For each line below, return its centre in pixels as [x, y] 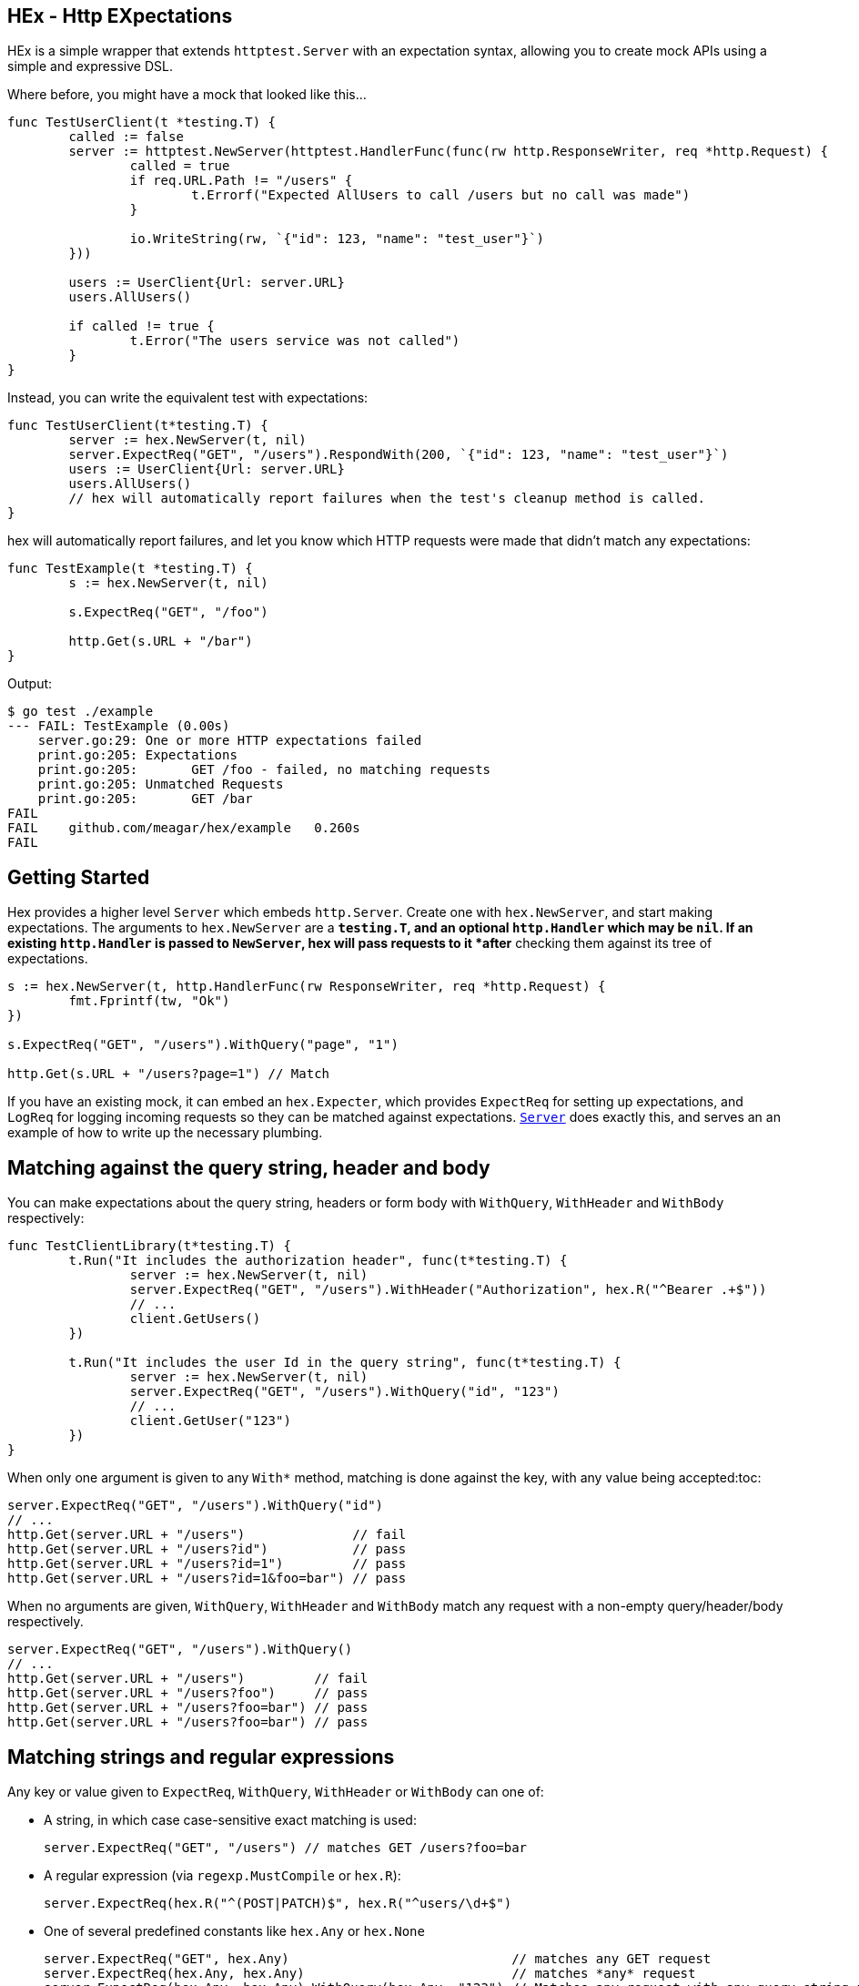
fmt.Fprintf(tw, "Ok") [149, 1001]
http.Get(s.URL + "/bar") [161, 642]
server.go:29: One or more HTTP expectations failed [230, 741]
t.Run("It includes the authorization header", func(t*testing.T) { [318, 1261]
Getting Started [79, 877]
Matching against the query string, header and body [249, 1167]
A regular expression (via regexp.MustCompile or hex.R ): [222, 1875]
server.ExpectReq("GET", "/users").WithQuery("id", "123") [344, 1392]
